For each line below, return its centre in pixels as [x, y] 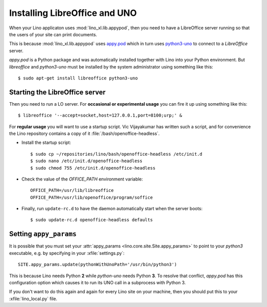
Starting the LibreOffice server [57, 92]
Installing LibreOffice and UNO [73, 13]
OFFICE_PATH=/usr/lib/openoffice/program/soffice [92, 197]
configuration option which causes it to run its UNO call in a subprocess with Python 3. [97, 282]
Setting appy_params [43, 234]
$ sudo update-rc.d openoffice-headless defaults [92, 220]
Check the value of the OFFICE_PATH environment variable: [82, 179]
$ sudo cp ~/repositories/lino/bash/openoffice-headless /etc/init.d [116, 154]
